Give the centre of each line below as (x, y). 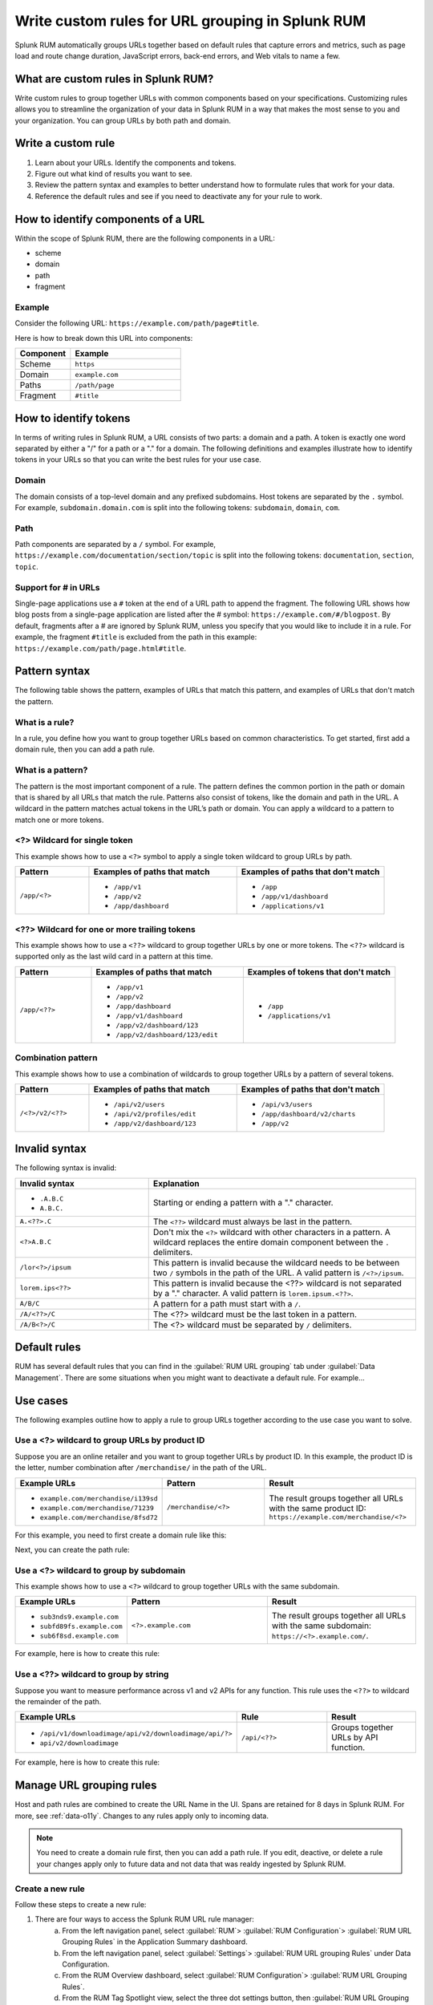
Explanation (176, 1183)
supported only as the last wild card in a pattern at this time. (114, 956)
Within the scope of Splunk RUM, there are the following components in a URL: (145, 238)
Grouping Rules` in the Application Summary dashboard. (155, 1942)
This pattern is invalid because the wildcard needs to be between (276, 1262)
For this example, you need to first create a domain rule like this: (121, 1535)
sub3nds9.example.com (79, 1617)
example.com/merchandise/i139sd (99, 1499)
